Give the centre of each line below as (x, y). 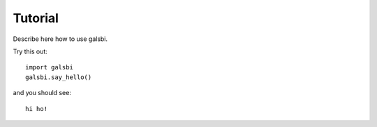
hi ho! (37, 109)
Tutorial (36, 18)
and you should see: (42, 93)
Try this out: (30, 51)
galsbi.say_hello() (59, 77)
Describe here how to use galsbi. (60, 39)
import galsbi (49, 67)
